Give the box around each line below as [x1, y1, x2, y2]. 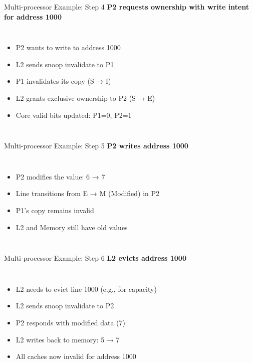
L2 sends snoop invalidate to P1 [16, 59, 114, 69]
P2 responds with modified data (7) [16, 317, 125, 327]
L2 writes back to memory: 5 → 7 [16, 334, 120, 344]
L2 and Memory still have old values [16, 222, 128, 232]
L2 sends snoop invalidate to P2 [16, 300, 114, 311]
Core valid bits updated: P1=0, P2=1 [16, 109, 132, 120]
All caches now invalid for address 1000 [16, 351, 136, 361]
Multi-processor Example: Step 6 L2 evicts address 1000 [4, 253, 186, 263]
